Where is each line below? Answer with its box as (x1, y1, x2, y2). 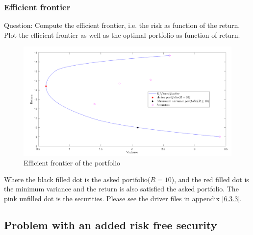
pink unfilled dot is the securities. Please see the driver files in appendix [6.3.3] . (4, 193, 242, 203)
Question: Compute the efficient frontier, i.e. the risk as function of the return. (4, 20, 240, 30)
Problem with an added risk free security (4, 217, 217, 232)
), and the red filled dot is (171, 174, 249, 184)
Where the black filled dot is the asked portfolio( (4, 174, 151, 184)
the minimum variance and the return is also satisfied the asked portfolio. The (4, 184, 239, 194)
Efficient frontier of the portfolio (24, 157, 121, 167)
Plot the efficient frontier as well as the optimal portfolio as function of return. (4, 29, 240, 40)
